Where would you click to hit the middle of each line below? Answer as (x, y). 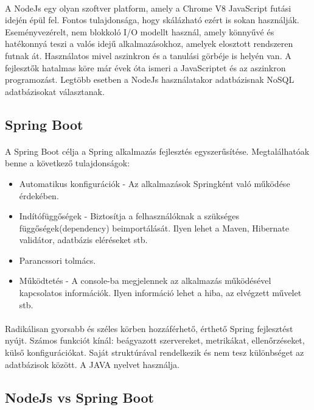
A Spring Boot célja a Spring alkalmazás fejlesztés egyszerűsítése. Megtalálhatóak (157, 151)
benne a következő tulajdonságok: (68, 163)
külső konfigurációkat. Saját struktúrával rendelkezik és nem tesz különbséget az (155, 352)
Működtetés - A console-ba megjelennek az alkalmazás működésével (145, 281)
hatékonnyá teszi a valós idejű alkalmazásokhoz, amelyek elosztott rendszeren (149, 44)
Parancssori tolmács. (58, 260)
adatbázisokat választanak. (55, 91)
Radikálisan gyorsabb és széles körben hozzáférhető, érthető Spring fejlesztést (149, 328)
